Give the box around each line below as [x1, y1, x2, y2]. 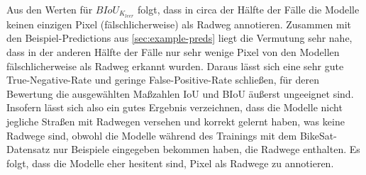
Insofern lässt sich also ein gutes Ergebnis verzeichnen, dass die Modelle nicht [6, 100, 343, 115]
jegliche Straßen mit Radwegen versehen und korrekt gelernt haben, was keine [6, 114, 345, 129]
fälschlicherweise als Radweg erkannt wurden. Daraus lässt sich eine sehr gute [6, 58, 344, 73]
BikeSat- [299, 128, 337, 142]
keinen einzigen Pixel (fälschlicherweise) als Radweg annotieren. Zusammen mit [6, 16, 352, 31]
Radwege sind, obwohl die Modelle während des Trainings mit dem [6, 128, 297, 142]
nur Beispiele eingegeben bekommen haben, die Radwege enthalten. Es [52, 142, 360, 157]
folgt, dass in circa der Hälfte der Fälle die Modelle [138, 2, 360, 16]
